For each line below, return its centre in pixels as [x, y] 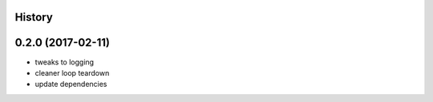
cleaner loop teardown [72, 73]
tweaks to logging [65, 62]
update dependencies [71, 84]
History [34, 17]
